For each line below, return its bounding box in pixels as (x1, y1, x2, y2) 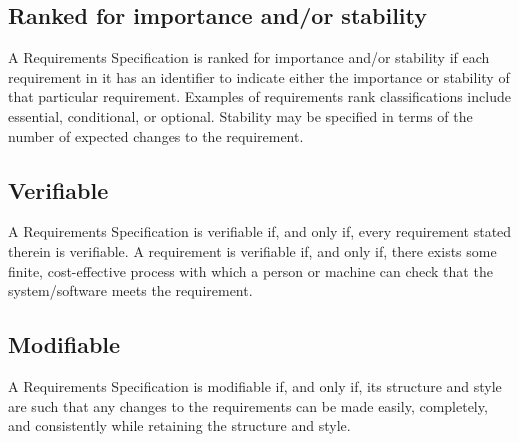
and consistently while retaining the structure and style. (8, 415, 351, 436)
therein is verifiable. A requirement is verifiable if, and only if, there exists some (8, 240, 497, 261)
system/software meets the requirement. (8, 280, 253, 301)
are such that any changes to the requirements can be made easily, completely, (8, 395, 488, 416)
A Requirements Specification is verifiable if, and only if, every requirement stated (8, 221, 512, 242)
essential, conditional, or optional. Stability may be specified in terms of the (8, 105, 473, 126)
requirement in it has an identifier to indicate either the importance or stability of (8, 66, 510, 87)
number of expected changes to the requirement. (8, 125, 304, 146)
